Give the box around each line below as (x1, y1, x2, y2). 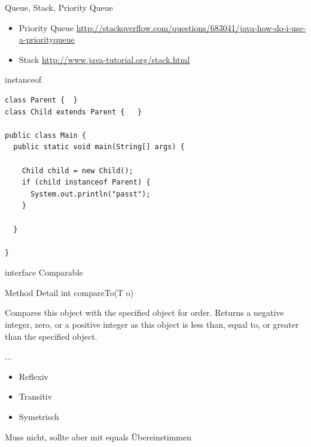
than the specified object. (5, 330, 97, 342)
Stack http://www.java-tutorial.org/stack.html (19, 53, 190, 65)
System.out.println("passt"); (30, 189, 151, 198)
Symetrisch (19, 410, 59, 423)
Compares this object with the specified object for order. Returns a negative (5, 306, 284, 319)
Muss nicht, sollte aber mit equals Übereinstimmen (5, 430, 191, 443)
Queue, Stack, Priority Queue (5, 1, 113, 13)
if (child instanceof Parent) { (22, 178, 151, 187)
